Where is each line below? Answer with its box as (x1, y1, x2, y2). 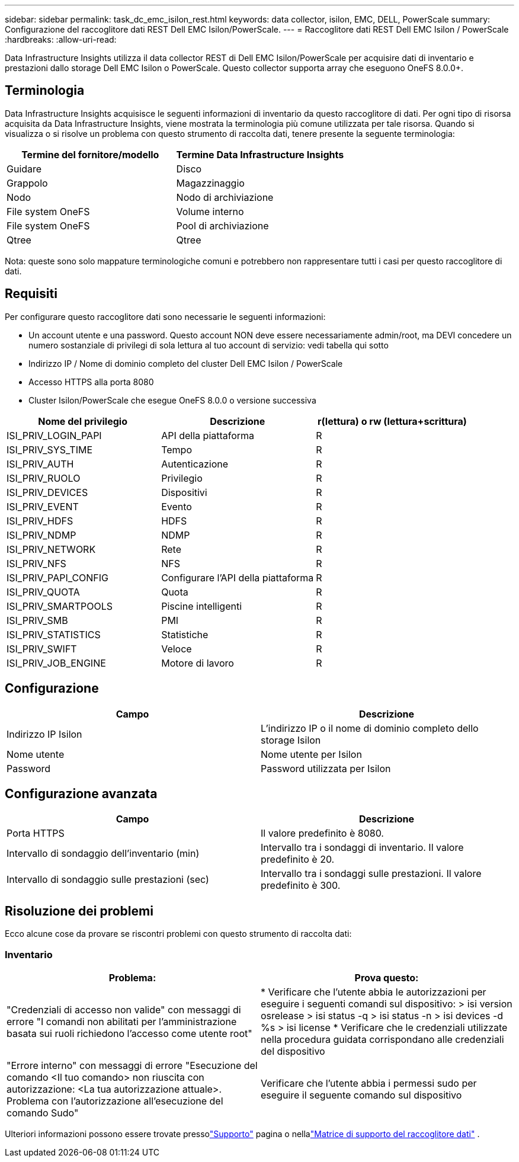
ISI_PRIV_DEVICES (7, 486, 88, 498)
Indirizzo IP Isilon (7, 728, 82, 740)
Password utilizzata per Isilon (261, 762, 391, 774)
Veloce (161, 642, 192, 655)
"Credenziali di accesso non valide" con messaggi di (7, 1003, 241, 1016)
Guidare (7, 162, 42, 175)
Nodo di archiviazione (176, 191, 274, 203)
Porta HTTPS (7, 827, 65, 840)
